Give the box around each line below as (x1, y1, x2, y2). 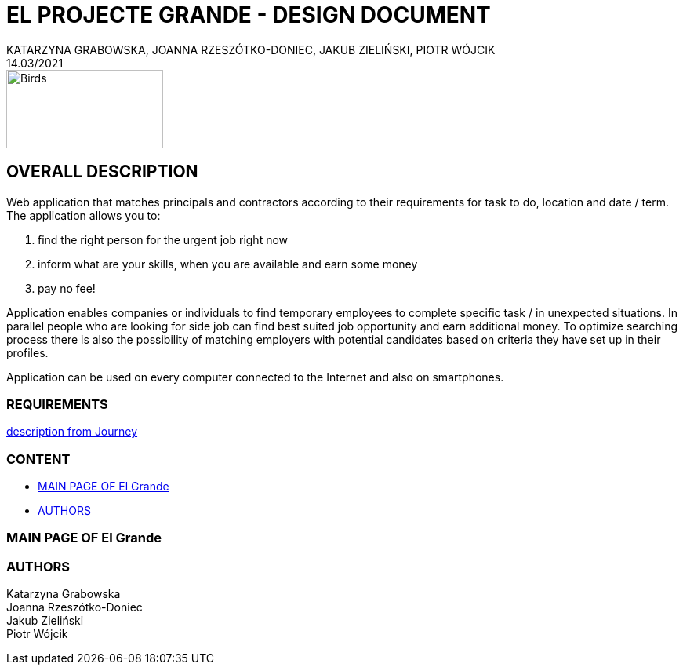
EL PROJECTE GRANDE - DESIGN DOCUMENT (6, 2, 491, 28)
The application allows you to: (6, 208, 161, 222)
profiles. (6, 345, 49, 359)
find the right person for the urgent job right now (38, 232, 289, 246)
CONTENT (6, 450, 71, 467)
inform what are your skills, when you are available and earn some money (38, 257, 418, 271)
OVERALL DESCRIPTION (6, 162, 198, 182)
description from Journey (6, 425, 138, 439)
